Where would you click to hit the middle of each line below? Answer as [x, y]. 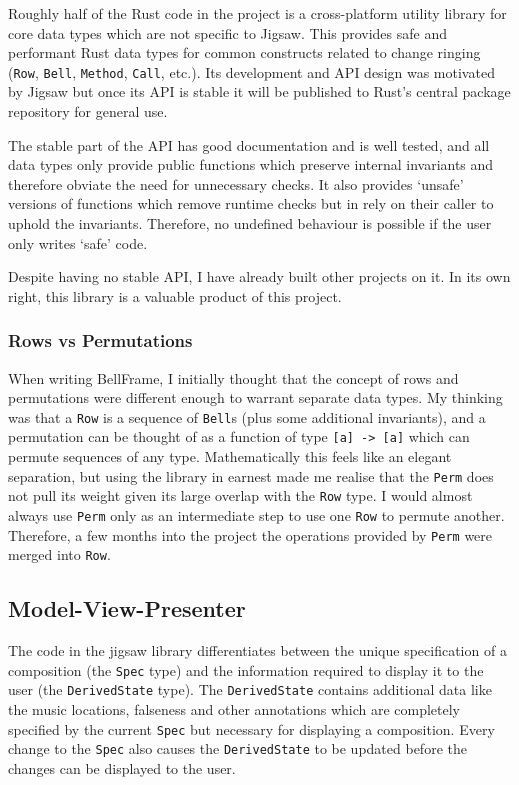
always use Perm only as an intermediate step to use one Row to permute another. [256, 515]
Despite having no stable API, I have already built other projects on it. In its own [259, 276]
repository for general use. [88, 111]
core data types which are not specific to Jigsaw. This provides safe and [228, 32]
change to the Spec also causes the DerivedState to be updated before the [237, 748]
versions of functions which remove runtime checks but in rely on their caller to [251, 203]
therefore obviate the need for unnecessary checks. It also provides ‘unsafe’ [236, 183]
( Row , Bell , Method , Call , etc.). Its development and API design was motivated [251, 71]
